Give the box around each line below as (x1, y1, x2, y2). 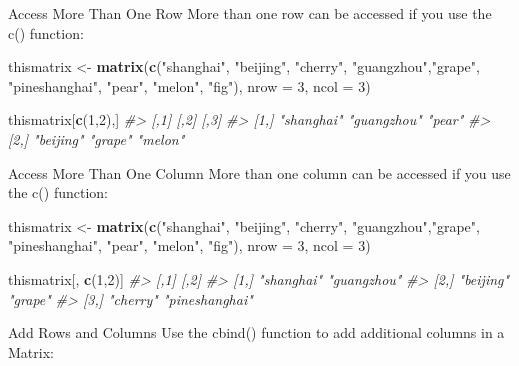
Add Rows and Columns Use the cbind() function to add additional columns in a (8, 322, 505, 343)
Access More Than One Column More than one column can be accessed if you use (8, 162, 511, 183)
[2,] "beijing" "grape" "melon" (8, 128, 185, 149)
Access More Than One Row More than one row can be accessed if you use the (8, 3, 492, 23)
